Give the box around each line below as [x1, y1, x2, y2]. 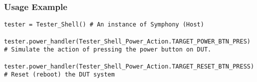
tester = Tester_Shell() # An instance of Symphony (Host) [4, 21, 204, 28]
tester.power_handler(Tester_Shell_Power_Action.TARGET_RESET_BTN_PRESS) [4, 62, 255, 70]
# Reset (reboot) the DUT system [4, 71, 115, 78]
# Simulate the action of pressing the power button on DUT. [4, 46, 212, 53]
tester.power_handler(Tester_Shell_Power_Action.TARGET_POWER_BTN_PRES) [4, 37, 251, 45]
